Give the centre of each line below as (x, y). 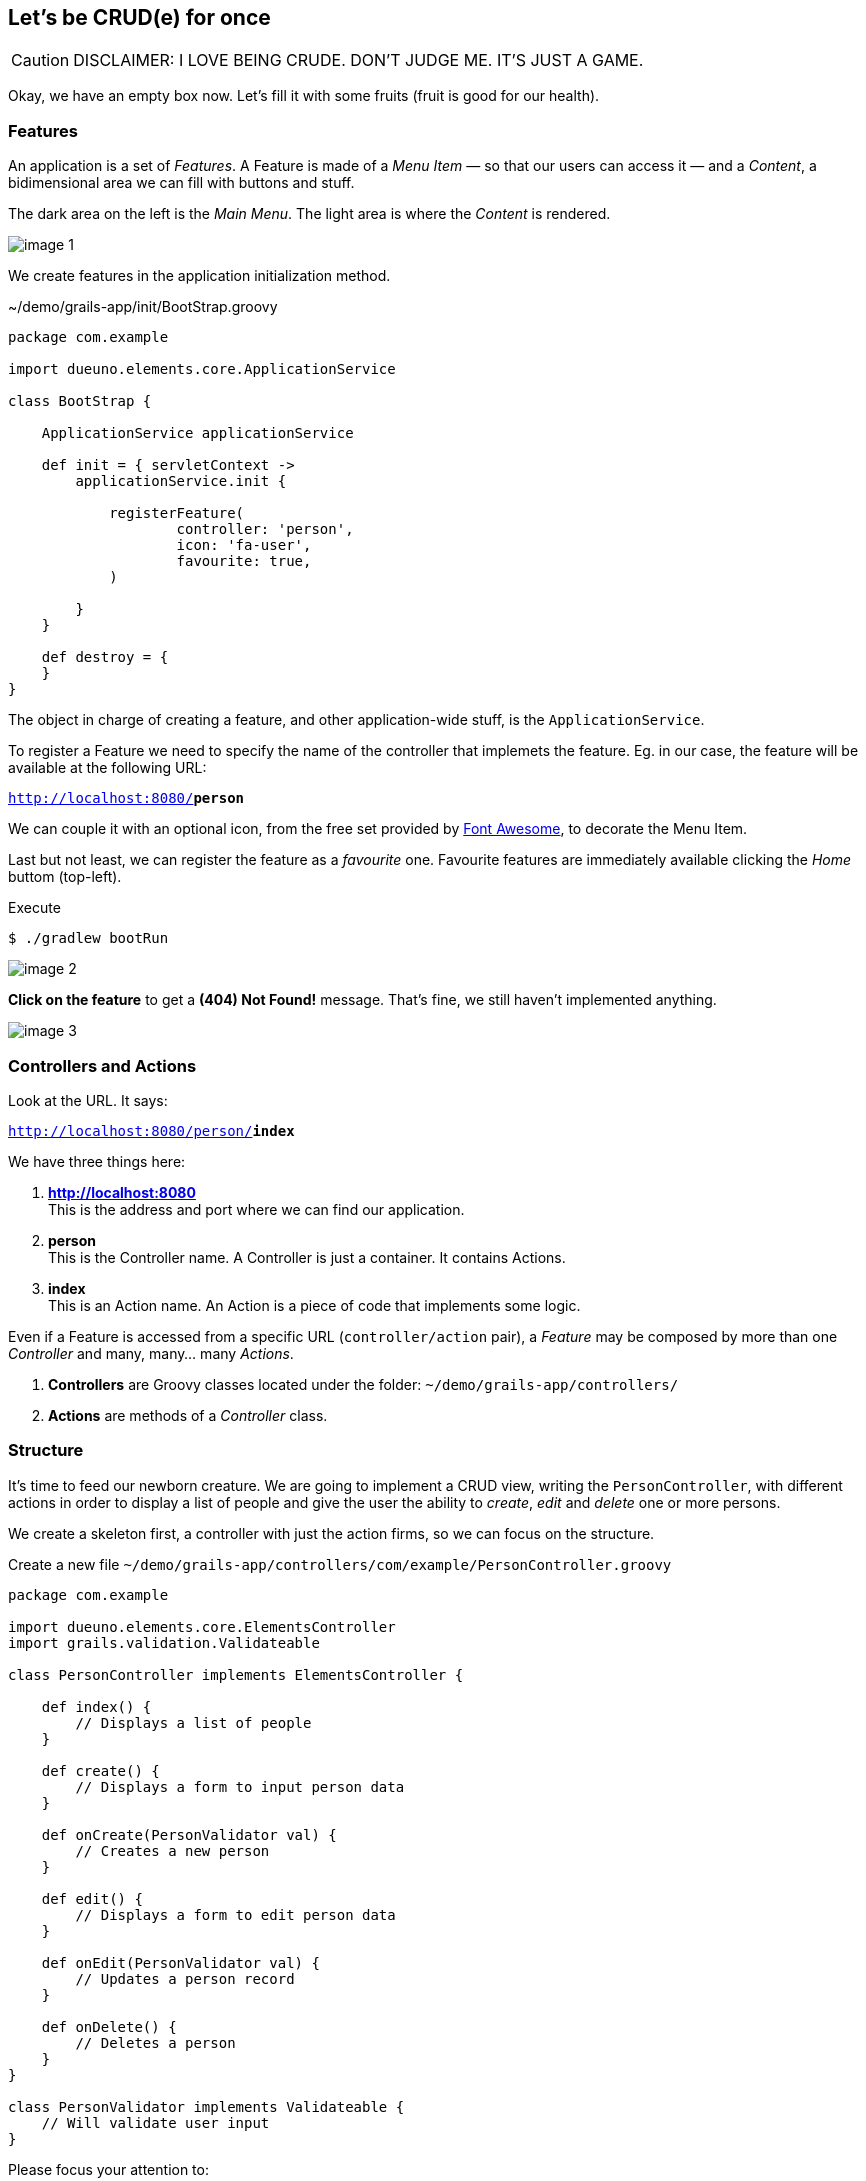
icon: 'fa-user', (244, 545)
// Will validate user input (155, 2122)
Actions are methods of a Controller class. (188, 1415)
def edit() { (92, 1898)
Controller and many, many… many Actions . (151, 1353)
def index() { (96, 1706)
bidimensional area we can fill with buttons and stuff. (181, 183)
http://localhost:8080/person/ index (151, 1130)
